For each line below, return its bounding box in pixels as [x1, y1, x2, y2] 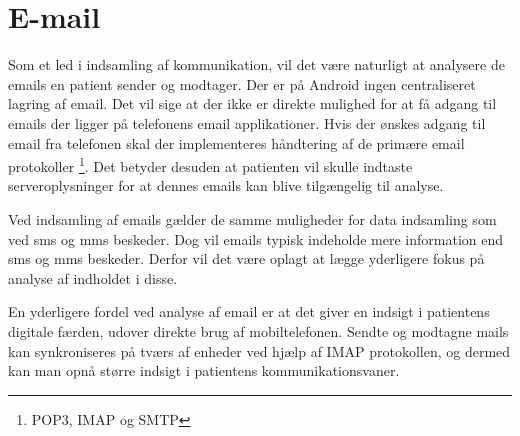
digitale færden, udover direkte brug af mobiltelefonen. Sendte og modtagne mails [8, 320, 509, 341]
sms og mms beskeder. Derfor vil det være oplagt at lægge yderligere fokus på [8, 248, 485, 269]
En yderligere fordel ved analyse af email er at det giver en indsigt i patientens [8, 301, 490, 322]
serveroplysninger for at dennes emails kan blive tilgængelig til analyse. [8, 175, 444, 196]
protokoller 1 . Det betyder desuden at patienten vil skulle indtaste [8, 153, 413, 176]
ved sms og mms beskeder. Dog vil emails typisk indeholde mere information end [8, 228, 504, 249]
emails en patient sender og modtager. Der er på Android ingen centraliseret [8, 73, 476, 94]
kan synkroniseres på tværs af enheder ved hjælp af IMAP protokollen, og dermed [8, 340, 511, 361]
